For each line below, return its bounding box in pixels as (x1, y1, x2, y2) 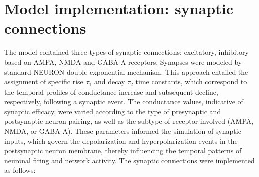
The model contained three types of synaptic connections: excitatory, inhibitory (4, 47, 249, 57)
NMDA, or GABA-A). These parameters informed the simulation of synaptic (4, 126, 241, 136)
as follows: (4, 165, 36, 175)
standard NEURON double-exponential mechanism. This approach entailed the (4, 66, 248, 77)
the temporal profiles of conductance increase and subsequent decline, (4, 86, 218, 97)
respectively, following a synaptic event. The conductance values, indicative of (4, 96, 243, 107)
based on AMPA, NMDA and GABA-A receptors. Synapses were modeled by (4, 56, 242, 67)
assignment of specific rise (4, 76, 83, 87)
